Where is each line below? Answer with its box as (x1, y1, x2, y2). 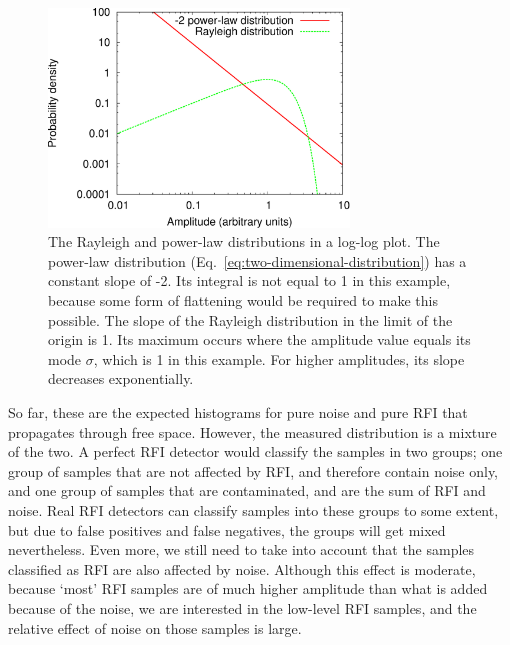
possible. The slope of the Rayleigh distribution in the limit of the (48, 309, 453, 330)
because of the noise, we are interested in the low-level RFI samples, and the (8, 597, 477, 618)
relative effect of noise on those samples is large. (8, 617, 302, 638)
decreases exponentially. (48, 368, 194, 389)
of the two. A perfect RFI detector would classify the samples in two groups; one (8, 441, 503, 462)
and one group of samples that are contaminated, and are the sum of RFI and (8, 480, 486, 501)
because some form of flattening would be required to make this (48, 290, 438, 311)
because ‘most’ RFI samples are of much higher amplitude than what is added (8, 578, 488, 599)
